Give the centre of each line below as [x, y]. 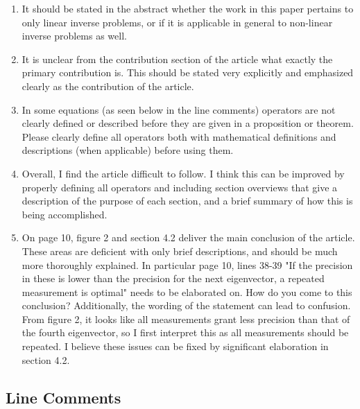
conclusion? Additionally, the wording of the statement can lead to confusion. [186, 305]
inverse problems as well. [74, 36]
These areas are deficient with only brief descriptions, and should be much [180, 251]
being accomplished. [65, 214]
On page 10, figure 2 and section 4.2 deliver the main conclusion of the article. [188, 237]
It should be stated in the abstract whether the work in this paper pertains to [188, 8]
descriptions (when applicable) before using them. [128, 150]
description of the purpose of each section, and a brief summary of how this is [187, 201]
